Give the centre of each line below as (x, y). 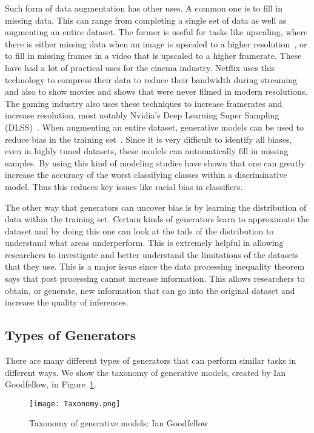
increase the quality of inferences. (67, 302)
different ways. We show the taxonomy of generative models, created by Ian (145, 372)
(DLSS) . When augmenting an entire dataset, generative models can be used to (155, 127)
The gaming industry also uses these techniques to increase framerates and (144, 103)
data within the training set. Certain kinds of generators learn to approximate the (157, 219)
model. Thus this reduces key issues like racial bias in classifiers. (124, 186)
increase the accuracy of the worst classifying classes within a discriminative (146, 175)
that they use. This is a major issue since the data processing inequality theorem (155, 266)
